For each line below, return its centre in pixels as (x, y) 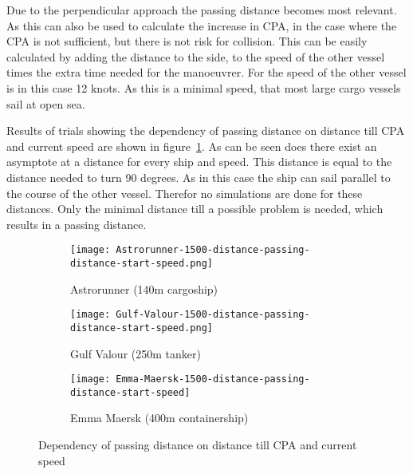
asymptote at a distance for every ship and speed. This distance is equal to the (199, 162)
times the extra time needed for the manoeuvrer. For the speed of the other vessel (206, 72)
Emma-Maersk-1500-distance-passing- (213, 379)
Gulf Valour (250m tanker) (136, 353)
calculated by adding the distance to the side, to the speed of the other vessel (196, 56)
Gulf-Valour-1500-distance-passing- (213, 315)
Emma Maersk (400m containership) (159, 418)
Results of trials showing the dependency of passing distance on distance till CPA (206, 130)
